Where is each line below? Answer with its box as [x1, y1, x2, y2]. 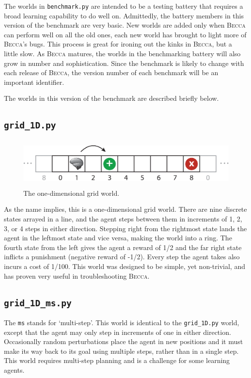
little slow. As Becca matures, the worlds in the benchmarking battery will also [4, 48, 241, 59]
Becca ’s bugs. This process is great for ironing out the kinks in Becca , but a [4, 39, 232, 49]
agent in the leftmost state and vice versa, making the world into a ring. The [4, 233, 232, 243]
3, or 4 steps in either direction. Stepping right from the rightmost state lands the [4, 223, 247, 233]
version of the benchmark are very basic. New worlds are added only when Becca [4, 20, 246, 30]
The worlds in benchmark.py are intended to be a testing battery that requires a [4, 1, 243, 11]
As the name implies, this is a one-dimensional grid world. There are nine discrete [4, 204, 247, 214]
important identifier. [4, 77, 64, 87]
